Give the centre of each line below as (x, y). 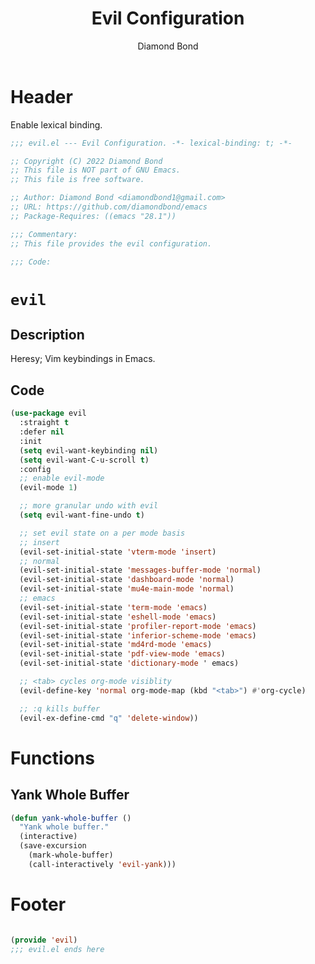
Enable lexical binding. (56, 124)
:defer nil (42, 432)
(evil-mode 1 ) (48, 488)
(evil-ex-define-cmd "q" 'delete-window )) (109, 718)
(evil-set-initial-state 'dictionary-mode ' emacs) (129, 663)
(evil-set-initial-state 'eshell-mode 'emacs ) (118, 617)
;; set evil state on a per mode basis (102, 533)
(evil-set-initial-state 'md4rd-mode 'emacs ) (116, 645)
